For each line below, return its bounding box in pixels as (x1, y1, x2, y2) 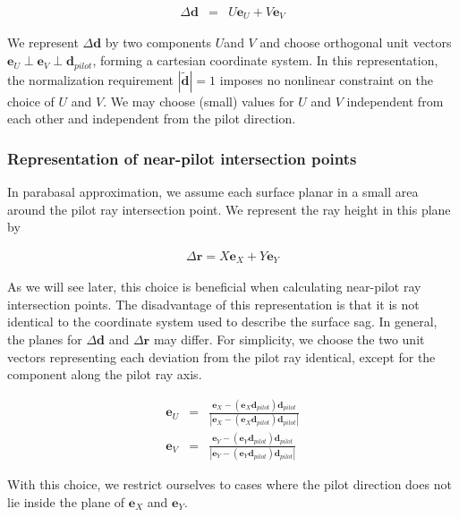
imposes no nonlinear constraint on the (219, 70, 434, 89)
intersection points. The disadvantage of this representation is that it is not (7, 294, 420, 313)
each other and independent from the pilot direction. (7, 109, 296, 128)
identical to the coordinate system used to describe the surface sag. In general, (7, 312, 438, 331)
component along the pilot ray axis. (7, 365, 202, 384)
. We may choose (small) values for (103, 91, 294, 110)
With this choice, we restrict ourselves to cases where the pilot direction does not (7, 475, 452, 494)
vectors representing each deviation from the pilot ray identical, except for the (7, 347, 436, 366)
